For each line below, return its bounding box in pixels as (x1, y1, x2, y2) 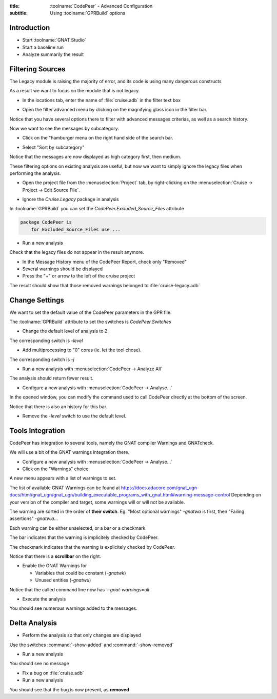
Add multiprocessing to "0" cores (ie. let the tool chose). (22, 347, 142, 353)
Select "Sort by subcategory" (22, 144, 85, 150)
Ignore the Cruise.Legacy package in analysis (22, 196, 119, 203)
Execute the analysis (22, 595, 66, 602)
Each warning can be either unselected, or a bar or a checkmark (9, 525, 146, 531)
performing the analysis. (9, 170, 61, 176)
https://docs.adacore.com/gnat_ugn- (121, 485, 200, 491)
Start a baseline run (22, 44, 64, 50)
